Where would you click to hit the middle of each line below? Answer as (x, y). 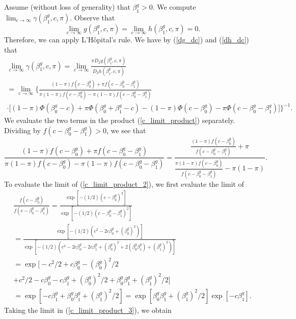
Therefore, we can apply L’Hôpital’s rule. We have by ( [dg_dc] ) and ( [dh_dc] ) (127, 40)
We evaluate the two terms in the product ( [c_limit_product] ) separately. (120, 120)
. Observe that (92, 17)
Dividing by (22, 130)
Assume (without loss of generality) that (67, 7)
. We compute (174, 7)
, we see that (126, 130)
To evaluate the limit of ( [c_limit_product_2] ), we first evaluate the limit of (124, 183)
